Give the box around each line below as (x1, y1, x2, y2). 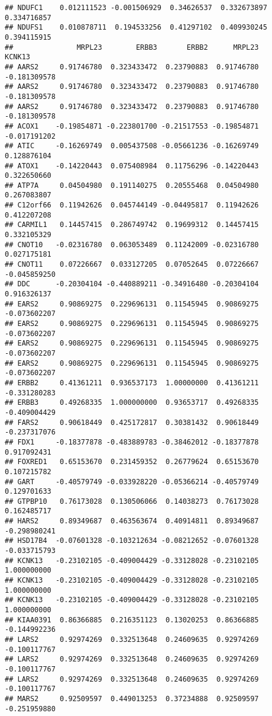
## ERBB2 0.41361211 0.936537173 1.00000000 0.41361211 (5, 378, 259, 387)
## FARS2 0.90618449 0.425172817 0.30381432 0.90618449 (5, 418, 259, 427)
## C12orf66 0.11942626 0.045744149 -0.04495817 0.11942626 (5, 201, 259, 210)
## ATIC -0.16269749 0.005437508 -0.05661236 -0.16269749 (5, 142, 259, 151)
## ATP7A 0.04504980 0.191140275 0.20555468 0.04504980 (5, 181, 259, 190)
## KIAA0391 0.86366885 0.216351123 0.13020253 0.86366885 (5, 615, 259, 624)
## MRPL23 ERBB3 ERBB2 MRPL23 (5, 43, 259, 52)
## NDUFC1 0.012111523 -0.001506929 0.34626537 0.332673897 (5, 4, 267, 12)
